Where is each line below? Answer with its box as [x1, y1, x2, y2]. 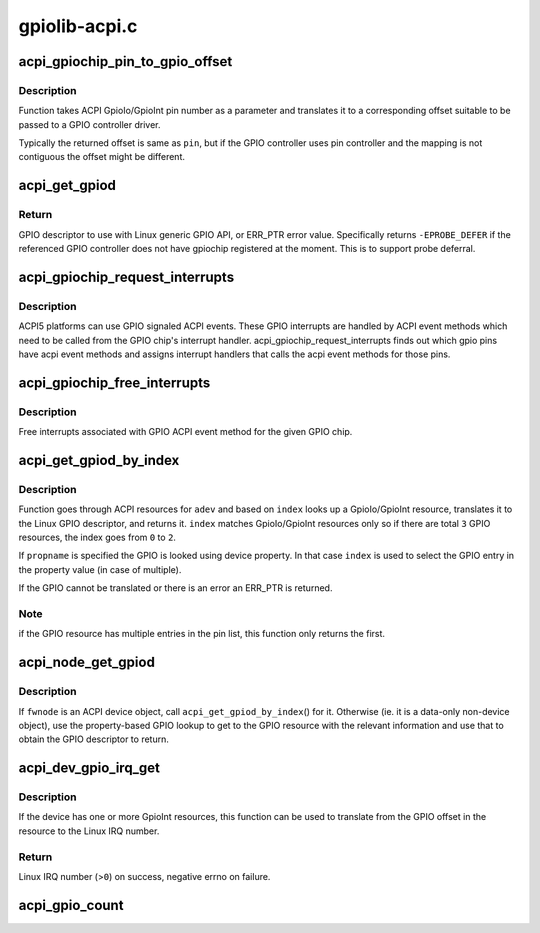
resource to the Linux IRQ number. [18, 825, 160, 837]
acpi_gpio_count [18, 896, 124, 914]
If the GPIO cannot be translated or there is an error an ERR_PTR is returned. [18, 582, 333, 594]
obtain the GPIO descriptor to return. [18, 733, 169, 745]
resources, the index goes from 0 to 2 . [18, 531, 177, 544]
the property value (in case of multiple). [18, 563, 182, 575]
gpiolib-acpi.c [18, 15, 138, 37]
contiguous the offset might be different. [18, 151, 185, 163]
